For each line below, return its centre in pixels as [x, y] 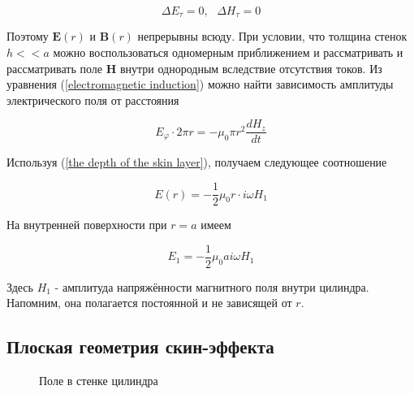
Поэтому [28, 36]
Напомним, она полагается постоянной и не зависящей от [149, 303]
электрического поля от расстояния [93, 100]
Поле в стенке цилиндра [99, 381]
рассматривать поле [54, 68]
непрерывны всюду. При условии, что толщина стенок [272, 36]
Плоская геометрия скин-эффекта [140, 346]
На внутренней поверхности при [87, 225]
